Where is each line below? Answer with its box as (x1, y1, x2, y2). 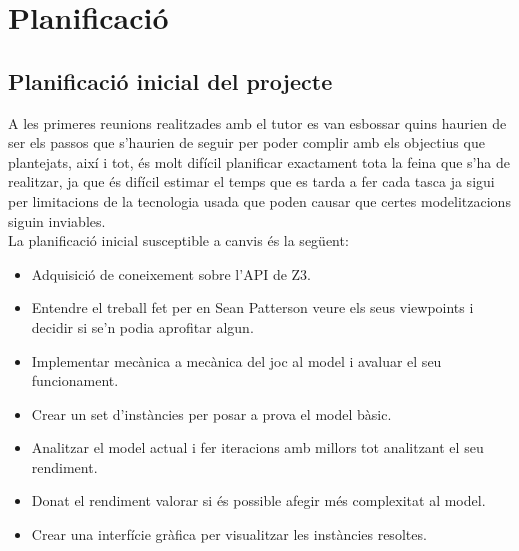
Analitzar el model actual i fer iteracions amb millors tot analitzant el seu (31, 437, 484, 458)
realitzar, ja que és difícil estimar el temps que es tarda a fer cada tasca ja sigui (8, 171, 495, 192)
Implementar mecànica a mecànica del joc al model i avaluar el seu (31, 350, 442, 371)
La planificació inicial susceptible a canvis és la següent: (8, 230, 349, 251)
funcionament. (31, 370, 119, 391)
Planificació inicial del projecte (8, 65, 333, 96)
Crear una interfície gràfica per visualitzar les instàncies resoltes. (31, 524, 427, 545)
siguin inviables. (8, 210, 106, 231)
